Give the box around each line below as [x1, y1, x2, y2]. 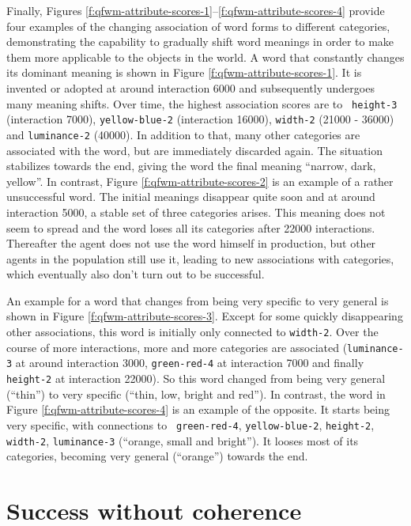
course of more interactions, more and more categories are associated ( [6, 339, 348, 355]
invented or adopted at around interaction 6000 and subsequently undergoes [6, 79, 375, 96]
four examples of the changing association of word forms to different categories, [6, 17, 390, 34]
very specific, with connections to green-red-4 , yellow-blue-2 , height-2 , [6, 416, 375, 433]
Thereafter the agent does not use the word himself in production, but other [6, 235, 376, 252]
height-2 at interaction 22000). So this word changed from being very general [6, 370, 386, 387]
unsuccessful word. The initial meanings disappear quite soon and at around [6, 188, 375, 205]
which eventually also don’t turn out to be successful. [6, 266, 265, 282]
